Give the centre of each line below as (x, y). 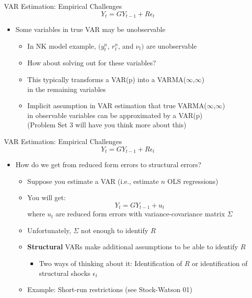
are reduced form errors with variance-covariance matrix (140, 214)
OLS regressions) (193, 181)
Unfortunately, (49, 230)
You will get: (47, 197)
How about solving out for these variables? (92, 63)
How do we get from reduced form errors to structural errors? (108, 164)
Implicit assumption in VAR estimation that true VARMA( (117, 105)
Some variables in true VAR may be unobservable (90, 29)
